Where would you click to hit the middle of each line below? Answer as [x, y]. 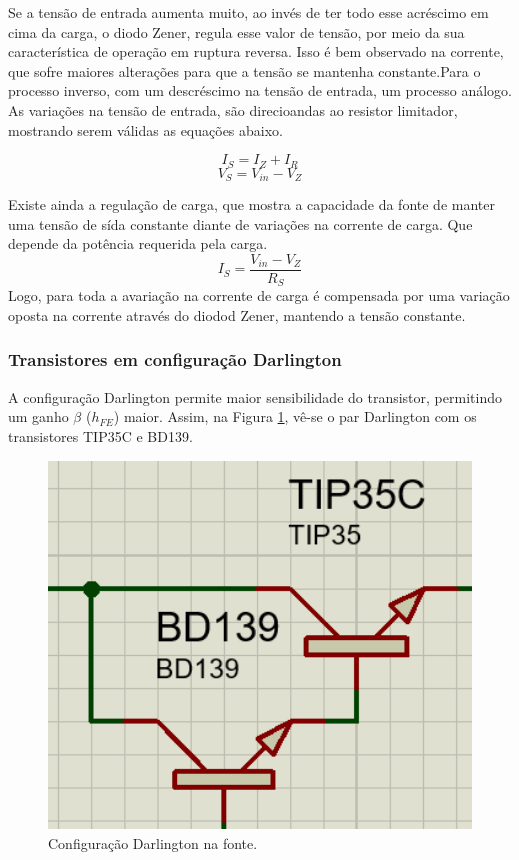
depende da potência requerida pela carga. [138, 243]
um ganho [38, 416]
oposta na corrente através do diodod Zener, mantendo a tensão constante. [237, 314]
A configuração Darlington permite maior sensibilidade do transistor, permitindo [255, 396]
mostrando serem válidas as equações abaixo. [145, 129]
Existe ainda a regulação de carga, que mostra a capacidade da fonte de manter [251, 204]
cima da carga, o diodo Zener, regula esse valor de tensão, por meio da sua [236, 31]
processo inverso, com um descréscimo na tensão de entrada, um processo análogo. [260, 90]
